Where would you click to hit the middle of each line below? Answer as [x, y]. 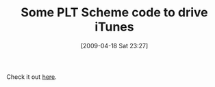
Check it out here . [32, 77]
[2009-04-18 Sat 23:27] [114, 46]
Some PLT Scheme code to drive [114, 13]
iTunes [114, 27]
